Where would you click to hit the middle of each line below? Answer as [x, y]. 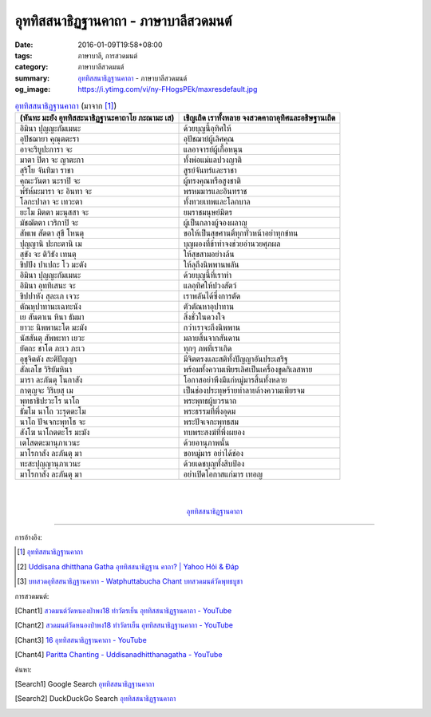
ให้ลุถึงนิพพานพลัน [211, 264]
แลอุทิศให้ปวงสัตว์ [210, 285]
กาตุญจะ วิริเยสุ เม [46, 390]
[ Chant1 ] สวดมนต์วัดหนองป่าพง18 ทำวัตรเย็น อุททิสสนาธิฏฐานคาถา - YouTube [123, 610]
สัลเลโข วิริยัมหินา [46, 369]
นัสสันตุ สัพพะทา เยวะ [52, 338]
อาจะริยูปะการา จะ [46, 149]
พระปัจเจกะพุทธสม [211, 422]
